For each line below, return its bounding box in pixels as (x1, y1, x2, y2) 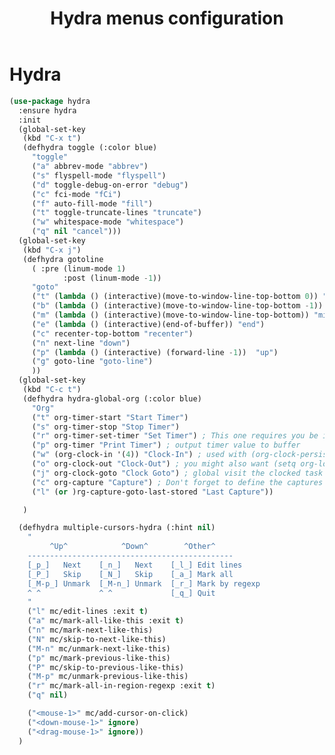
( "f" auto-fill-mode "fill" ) (31, 198, 154, 209)
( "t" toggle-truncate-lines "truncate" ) (31, 208, 202, 218)
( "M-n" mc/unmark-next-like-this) (27, 643, 171, 654)
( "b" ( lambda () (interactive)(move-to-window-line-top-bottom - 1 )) (31, 301, 324, 311)
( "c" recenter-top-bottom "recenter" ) (31, 328, 194, 339)
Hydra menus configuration (50, 7, 284, 30)
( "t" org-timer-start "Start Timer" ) (31, 412, 189, 422)
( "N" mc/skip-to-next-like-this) (27, 634, 167, 644)
